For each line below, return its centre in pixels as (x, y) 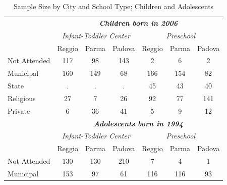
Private (19, 110)
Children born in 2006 (138, 22)
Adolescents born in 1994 (138, 123)
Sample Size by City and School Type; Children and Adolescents (114, 6)
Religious (22, 98)
